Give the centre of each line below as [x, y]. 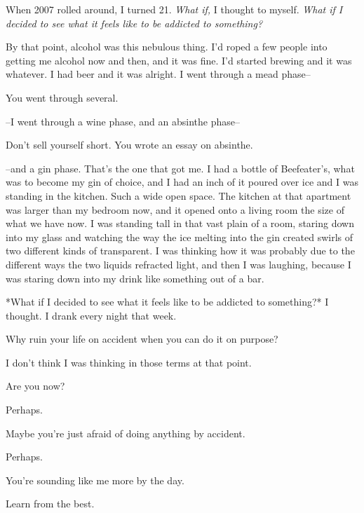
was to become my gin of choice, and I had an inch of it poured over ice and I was [182, 182]
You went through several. [62, 97]
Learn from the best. [50, 504]
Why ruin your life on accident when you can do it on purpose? [142, 339]
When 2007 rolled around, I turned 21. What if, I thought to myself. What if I [174, 9]
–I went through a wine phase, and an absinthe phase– [123, 121]
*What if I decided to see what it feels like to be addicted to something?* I [167, 302]
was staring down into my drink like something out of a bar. [135, 278]
